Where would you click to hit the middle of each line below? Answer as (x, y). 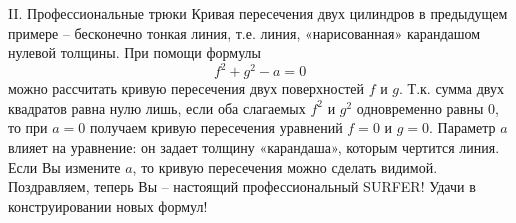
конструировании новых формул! (108, 205)
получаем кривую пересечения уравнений (216, 127)
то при (28, 127)
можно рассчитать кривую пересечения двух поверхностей (186, 88)
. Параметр (462, 127)
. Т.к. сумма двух (451, 88)
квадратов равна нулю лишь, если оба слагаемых (157, 107)
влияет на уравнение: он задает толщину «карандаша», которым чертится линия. (254, 147)
